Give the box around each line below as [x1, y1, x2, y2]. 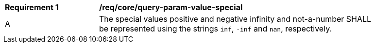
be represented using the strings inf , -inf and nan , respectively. [99, 24, 332, 33]
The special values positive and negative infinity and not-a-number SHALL [99, 14, 372, 24]
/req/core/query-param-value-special [99, 2, 243, 12]
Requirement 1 [5, 2, 59, 12]
